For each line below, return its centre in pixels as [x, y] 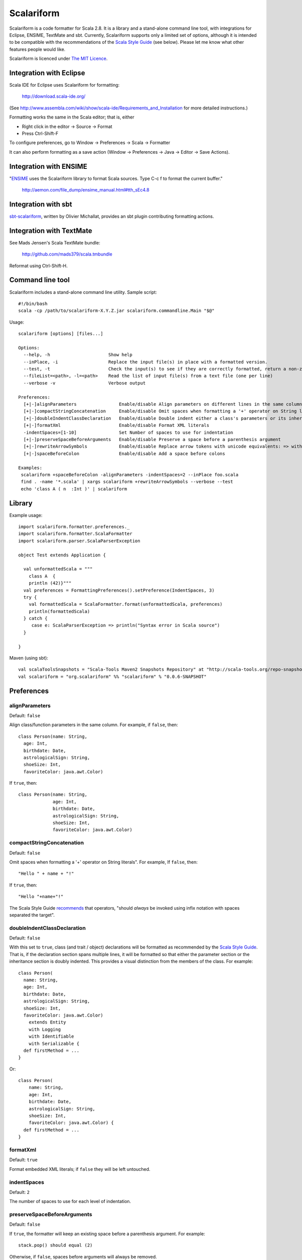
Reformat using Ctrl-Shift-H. [39, 266]
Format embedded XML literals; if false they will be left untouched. [80, 1169]
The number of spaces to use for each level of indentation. [70, 1202]
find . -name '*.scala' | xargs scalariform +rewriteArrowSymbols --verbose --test [127, 482]
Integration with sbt [41, 204]
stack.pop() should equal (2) [56, 1245]
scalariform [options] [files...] [61, 334]
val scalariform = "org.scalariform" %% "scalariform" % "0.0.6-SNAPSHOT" [112, 676]
